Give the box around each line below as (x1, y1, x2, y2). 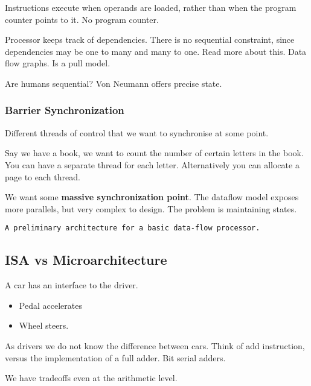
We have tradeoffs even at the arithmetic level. (5, 372, 178, 384)
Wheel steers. (19, 319, 69, 332)
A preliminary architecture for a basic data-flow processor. (5, 224, 260, 233)
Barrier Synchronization (5, 103, 124, 118)
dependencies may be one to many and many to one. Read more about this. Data (5, 45, 307, 57)
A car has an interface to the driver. (5, 279, 138, 291)
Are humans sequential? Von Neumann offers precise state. (5, 77, 222, 89)
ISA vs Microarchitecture (5, 250, 167, 269)
